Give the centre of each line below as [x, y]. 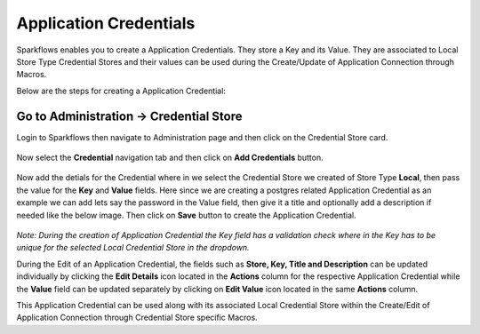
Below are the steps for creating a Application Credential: [121, 91]
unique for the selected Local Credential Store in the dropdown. [133, 248]
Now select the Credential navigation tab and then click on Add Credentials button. [170, 158]
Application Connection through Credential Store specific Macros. [137, 318]
